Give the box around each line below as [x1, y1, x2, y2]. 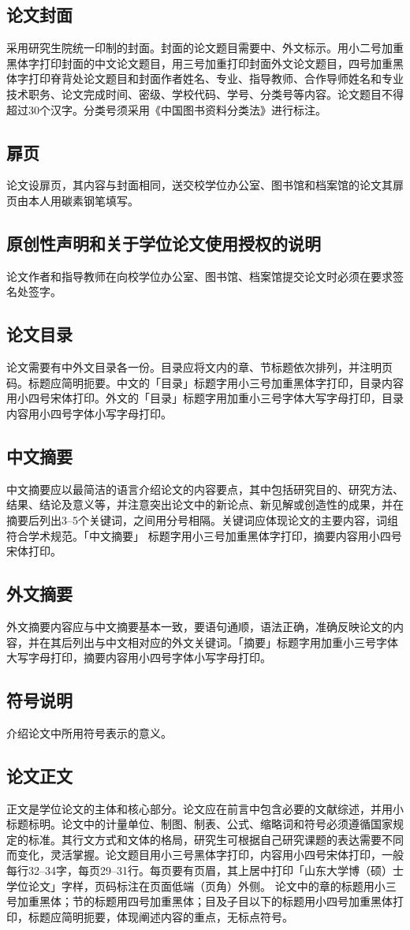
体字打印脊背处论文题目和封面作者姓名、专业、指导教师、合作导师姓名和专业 [6, 70, 404, 87]
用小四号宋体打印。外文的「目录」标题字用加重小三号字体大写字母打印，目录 [6, 390, 404, 406]
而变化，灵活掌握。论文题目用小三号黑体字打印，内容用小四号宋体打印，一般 [6, 846, 404, 863]
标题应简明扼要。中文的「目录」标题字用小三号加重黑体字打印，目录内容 [28, 374, 404, 390]
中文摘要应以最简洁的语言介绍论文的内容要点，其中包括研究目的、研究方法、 [6, 480, 404, 497]
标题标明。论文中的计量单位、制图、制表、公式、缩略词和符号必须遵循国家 [6, 816, 393, 832]
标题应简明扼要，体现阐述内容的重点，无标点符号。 [28, 908, 293, 924]
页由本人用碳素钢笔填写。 [6, 192, 139, 208]
